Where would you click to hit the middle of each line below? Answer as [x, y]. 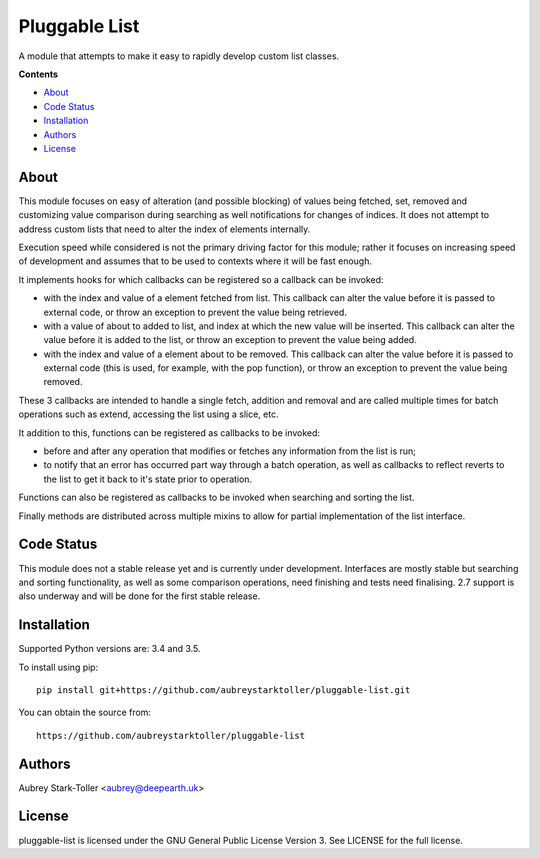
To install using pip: [58, 667]
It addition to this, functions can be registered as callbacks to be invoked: [169, 432]
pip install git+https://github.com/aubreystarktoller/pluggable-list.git [223, 689]
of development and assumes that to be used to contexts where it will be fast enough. [195, 261]
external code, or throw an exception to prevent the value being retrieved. [195, 312]
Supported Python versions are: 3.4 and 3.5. [109, 649]
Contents [38, 74]
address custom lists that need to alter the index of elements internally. [164, 229]
